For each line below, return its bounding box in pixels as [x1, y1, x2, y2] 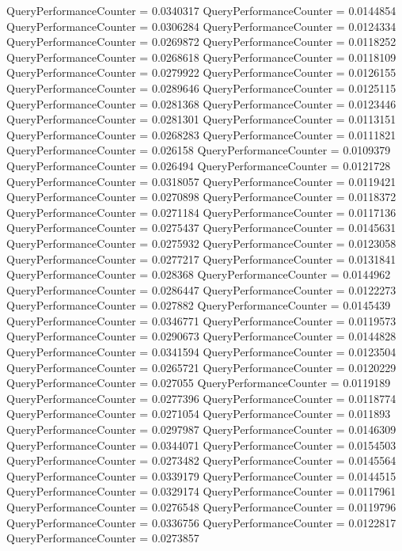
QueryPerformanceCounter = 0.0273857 [6, 530, 199, 546]
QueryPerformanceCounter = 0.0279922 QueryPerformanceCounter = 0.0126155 [6, 64, 396, 81]
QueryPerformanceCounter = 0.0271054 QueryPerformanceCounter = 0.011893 [6, 405, 391, 422]
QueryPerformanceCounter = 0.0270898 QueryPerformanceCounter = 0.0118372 [6, 188, 396, 205]
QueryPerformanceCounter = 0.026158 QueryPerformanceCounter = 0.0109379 [6, 142, 391, 158]
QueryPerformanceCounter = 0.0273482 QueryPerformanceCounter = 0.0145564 [6, 452, 396, 469]
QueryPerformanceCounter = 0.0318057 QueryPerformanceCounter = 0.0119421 [6, 173, 396, 189]
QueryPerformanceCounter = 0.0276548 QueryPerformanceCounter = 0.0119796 [6, 499, 396, 515]
